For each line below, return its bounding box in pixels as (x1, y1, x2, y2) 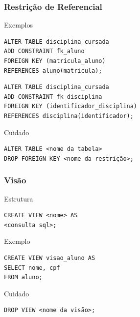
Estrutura (4, 193, 33, 203)
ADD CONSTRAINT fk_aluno (4, 48, 85, 55)
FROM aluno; (4, 274, 43, 281)
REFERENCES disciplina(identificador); (4, 112, 134, 119)
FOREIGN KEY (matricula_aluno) (4, 58, 106, 64)
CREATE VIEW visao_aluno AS (4, 254, 95, 261)
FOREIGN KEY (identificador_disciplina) (4, 103, 138, 110)
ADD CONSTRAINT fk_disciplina (4, 93, 102, 100)
